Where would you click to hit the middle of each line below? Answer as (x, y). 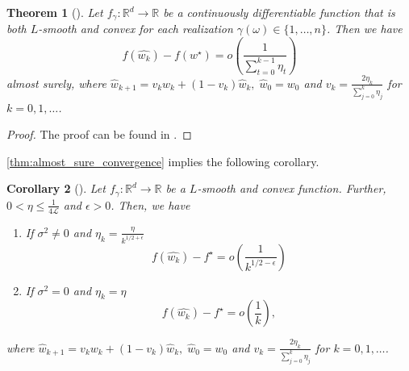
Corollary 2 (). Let (56, 188)
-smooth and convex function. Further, (292, 188)
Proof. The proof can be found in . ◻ (99, 134)
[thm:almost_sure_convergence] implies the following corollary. (163, 161)
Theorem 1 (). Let (55, 12)
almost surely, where (56, 83)
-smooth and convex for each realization (136, 29)
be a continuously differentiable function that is (279, 12)
